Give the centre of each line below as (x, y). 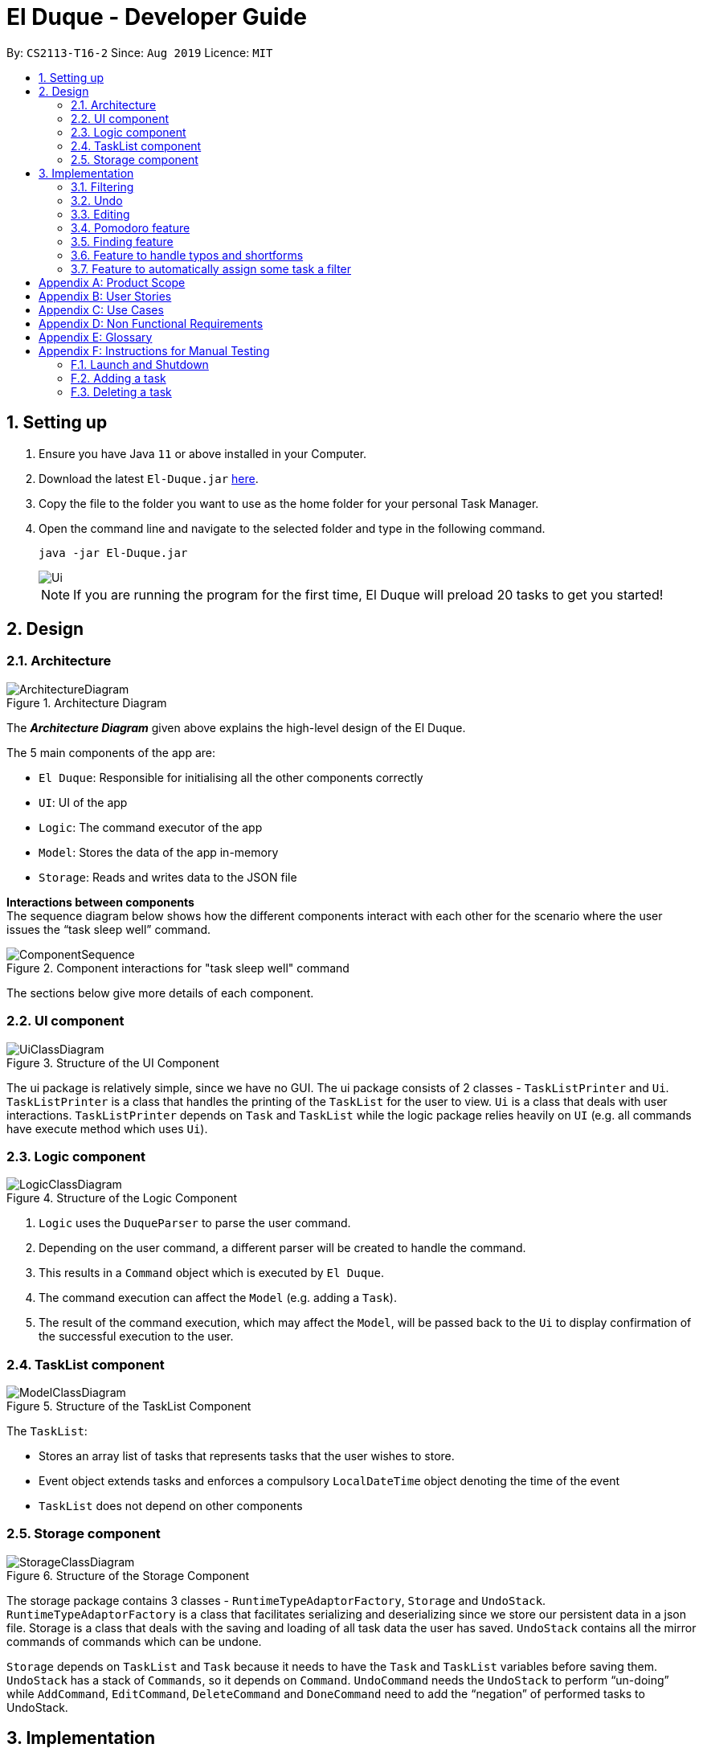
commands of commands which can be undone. (134, 1641)
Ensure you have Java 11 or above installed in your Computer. (203, 453)
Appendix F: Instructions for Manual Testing (154, 350)
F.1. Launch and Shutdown (140, 364)
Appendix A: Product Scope (112, 282)
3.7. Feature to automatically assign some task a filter (211, 268)
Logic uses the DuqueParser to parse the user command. (195, 1223)
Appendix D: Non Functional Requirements (151, 323)
